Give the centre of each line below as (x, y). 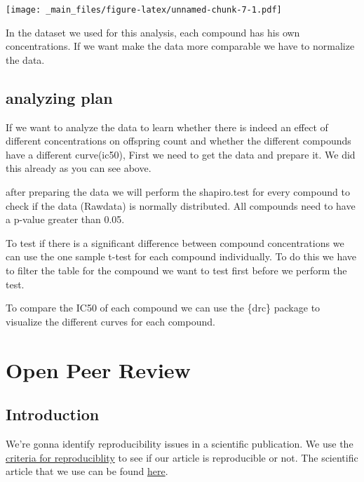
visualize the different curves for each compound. (110, 321)
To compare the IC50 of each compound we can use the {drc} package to (163, 308)
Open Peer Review (98, 369)
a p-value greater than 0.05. (65, 219)
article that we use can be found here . (87, 471)
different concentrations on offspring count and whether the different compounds (178, 141)
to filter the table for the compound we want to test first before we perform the (176, 270)
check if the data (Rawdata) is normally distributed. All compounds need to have (181, 205)
